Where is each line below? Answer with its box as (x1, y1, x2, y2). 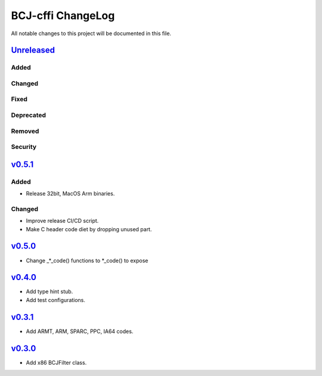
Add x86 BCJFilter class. (26, 359, 87, 366)
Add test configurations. (26, 296, 86, 303)
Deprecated (11, 111, 47, 119)
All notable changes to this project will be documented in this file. (11, 30, 172, 37)
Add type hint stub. (26, 288, 73, 295)
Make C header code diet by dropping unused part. (26, 225, 152, 232)
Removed (11, 127, 39, 135)
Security (11, 143, 37, 151)
